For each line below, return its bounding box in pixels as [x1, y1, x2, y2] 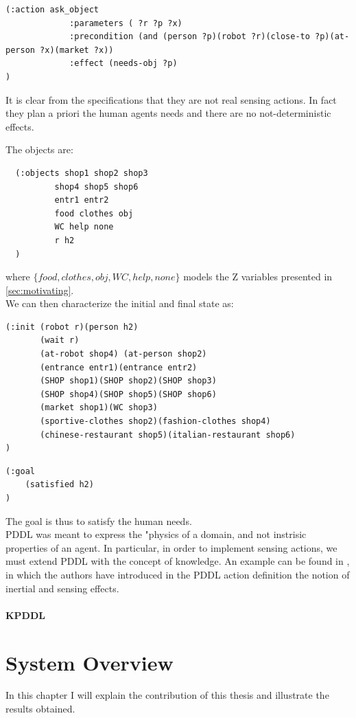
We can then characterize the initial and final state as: [5, 296, 234, 311]
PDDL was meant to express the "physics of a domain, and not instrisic [5, 527, 307, 541]
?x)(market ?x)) [40, 45, 114, 55]
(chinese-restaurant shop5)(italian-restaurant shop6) [40, 429, 296, 440]
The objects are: [5, 142, 73, 157]
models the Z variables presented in [183, 269, 333, 284]
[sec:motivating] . [5, 282, 74, 297]
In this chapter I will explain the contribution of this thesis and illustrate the [5, 688, 329, 702]
